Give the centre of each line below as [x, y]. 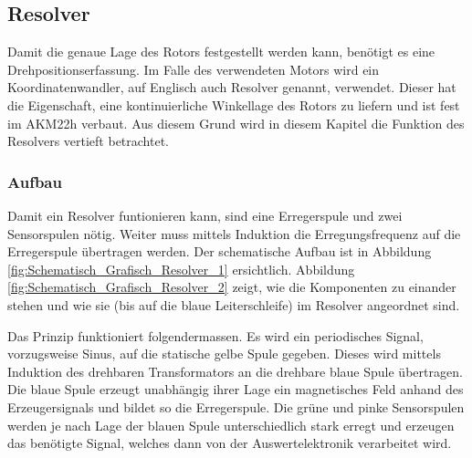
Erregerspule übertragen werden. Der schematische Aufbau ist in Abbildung [220, 251]
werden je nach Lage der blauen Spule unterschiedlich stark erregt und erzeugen [231, 425]
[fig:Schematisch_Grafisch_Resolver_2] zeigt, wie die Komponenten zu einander [232, 287]
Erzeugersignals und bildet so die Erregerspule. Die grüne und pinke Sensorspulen [236, 406]
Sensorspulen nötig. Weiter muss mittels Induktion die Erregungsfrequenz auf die [234, 233]
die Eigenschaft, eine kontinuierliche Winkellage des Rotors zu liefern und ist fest [234, 104]
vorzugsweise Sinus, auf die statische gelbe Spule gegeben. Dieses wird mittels [224, 354]
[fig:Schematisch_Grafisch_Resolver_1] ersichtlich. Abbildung [181, 269]
